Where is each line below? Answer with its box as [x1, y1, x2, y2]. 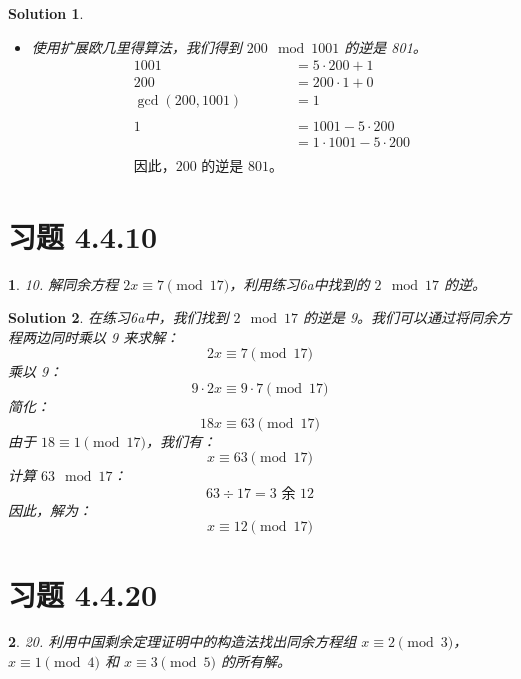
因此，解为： [8, 499, 92, 520]
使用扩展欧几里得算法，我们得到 [31, 36, 242, 57]
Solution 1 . [8, 3, 84, 23]
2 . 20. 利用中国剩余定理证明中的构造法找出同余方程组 [8, 631, 357, 652]
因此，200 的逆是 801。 [133, 160, 283, 175]
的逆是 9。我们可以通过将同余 [302, 307, 498, 328]
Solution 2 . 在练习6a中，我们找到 [8, 307, 229, 328]
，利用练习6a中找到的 [229, 273, 370, 294]
